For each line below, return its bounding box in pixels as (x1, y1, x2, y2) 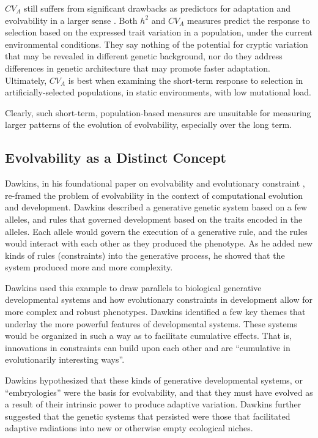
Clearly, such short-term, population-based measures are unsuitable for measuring (5, 106, 311, 119)
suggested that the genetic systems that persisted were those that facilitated (5, 409, 290, 422)
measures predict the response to (187, 13, 310, 26)
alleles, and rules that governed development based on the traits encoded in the (5, 212, 303, 225)
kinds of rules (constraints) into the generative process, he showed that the (5, 248, 285, 261)
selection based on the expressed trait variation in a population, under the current (5, 26, 313, 39)
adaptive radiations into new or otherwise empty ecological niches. (5, 421, 253, 434)
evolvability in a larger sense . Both (5, 13, 138, 26)
